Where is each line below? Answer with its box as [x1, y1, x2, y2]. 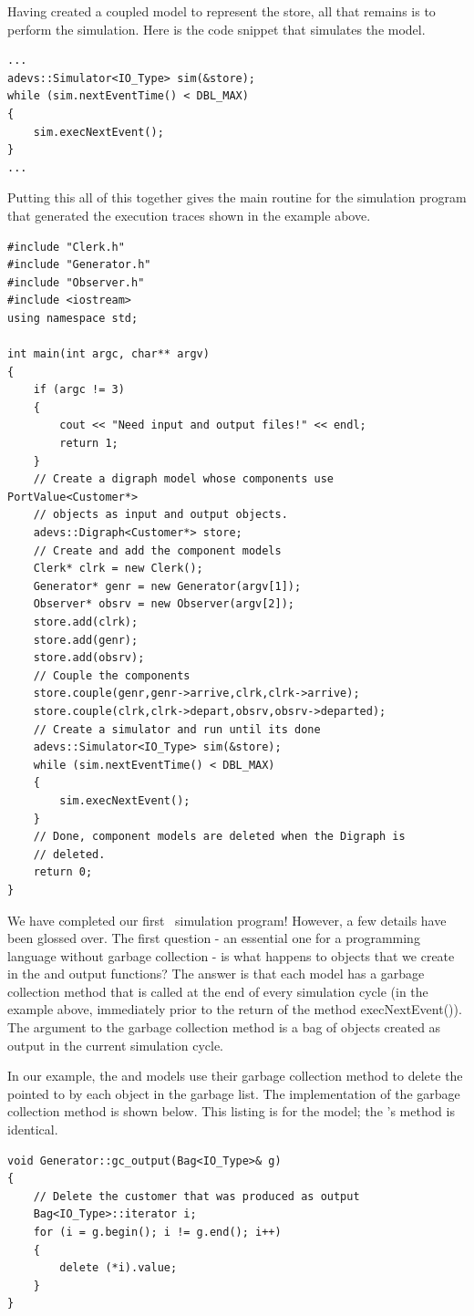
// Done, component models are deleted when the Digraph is [33, 830, 406, 844]
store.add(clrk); [33, 616, 139, 628]
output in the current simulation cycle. [7, 1035, 224, 1054]
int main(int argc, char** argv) [7, 347, 210, 361]
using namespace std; [7, 311, 139, 325]
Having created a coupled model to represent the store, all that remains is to [7, 2, 436, 20]
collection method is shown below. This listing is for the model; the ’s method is [7, 1102, 455, 1121]
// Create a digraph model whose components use [33, 472, 334, 486]
